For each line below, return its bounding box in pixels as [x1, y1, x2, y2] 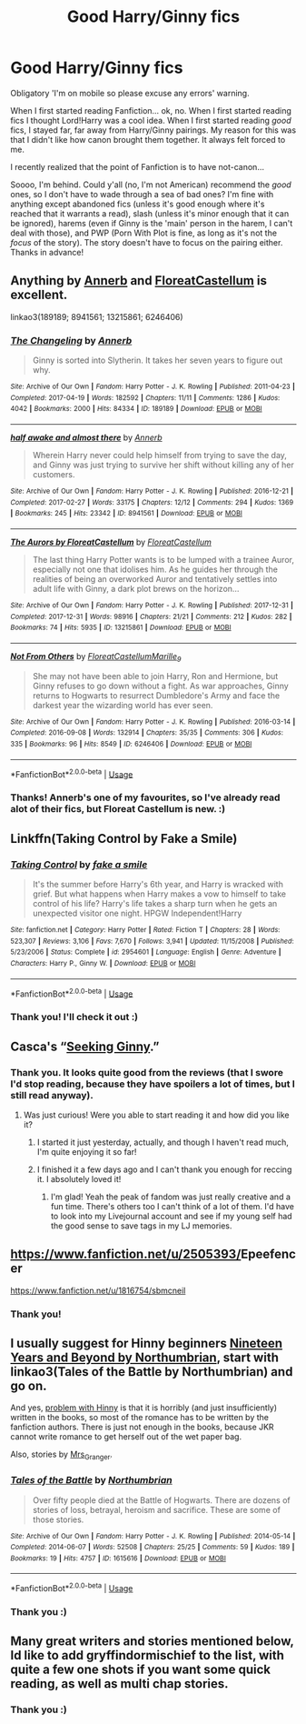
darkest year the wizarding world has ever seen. [32, 699, 213, 710]
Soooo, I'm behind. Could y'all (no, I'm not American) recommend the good [10, 179, 291, 190]
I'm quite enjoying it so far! [36, 1146, 137, 1157]
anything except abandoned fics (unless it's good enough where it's [10, 198, 265, 209]
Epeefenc [241, 1247, 296, 1262]
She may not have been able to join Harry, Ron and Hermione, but [32, 670, 279, 681]
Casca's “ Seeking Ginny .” [10, 1038, 160, 1054]
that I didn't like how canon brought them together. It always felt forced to [10, 134, 286, 145]
